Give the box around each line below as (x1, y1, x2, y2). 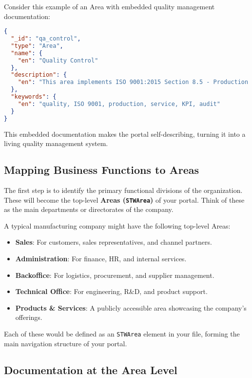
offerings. (15, 312, 42, 322)
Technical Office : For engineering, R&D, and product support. (15, 286, 208, 296)
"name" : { (11, 49, 42, 57)
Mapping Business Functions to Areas (4, 162, 199, 177)
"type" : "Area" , (11, 42, 63, 49)
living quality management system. (4, 138, 108, 148)
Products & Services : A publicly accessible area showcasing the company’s (15, 302, 247, 313)
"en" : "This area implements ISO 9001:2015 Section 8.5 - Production (18, 79, 249, 86)
